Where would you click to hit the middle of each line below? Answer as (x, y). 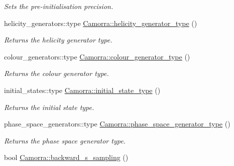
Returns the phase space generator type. (65, 140)
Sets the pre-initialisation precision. (59, 6)
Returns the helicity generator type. (58, 40)
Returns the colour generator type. (56, 73)
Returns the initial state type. (49, 107)
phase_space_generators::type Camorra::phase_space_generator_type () (117, 124)
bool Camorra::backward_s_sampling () (66, 157)
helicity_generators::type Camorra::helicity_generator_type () (101, 23)
